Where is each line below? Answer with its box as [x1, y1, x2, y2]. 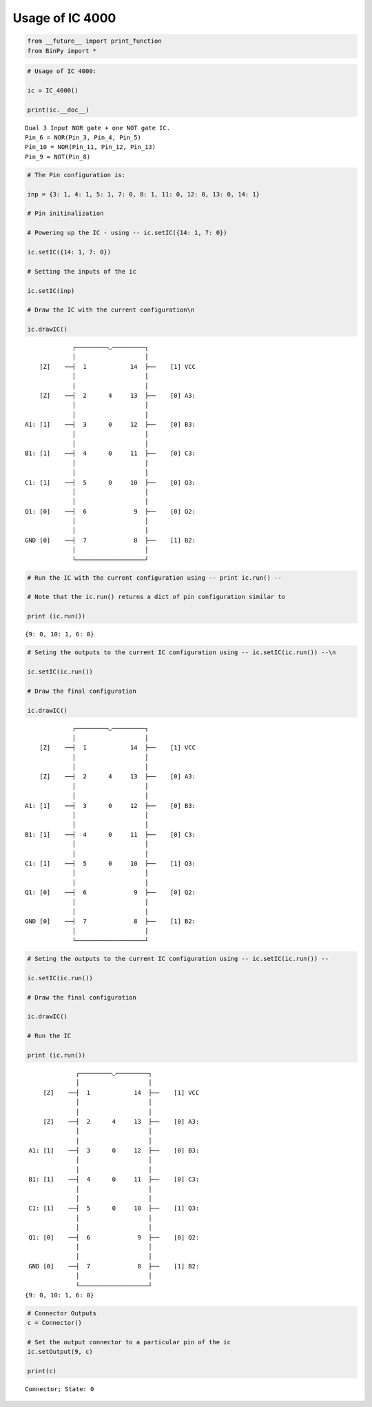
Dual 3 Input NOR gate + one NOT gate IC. [25, 124, 171, 132]
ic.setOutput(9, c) [27, 1348, 93, 1356]
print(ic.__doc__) [27, 105, 90, 114]
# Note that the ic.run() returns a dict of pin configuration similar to [27, 593, 286, 601]
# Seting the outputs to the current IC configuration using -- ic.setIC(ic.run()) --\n [27, 649, 337, 656]
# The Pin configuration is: [27, 171, 126, 179]
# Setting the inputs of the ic [27, 267, 137, 275]
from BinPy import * [27, 47, 96, 54]
